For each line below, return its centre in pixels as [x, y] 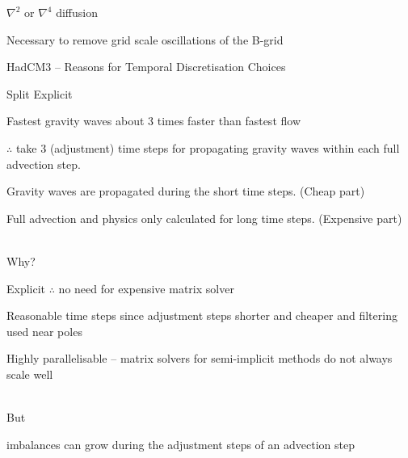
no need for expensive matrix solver [146, 288]
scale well [30, 374]
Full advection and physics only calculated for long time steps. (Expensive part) [204, 218]
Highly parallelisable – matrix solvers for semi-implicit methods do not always [200, 358]
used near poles [44, 331]
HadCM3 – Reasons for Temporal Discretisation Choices [146, 67]
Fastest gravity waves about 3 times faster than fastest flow [154, 121]
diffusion [77, 12]
